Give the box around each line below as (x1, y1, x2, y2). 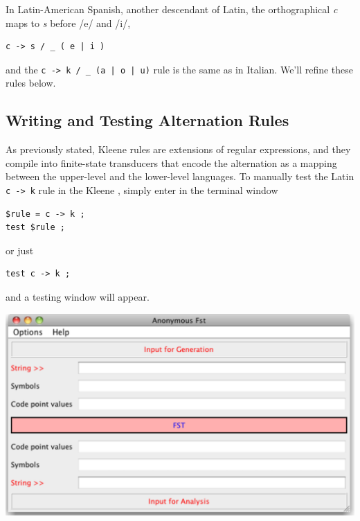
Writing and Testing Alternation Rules (6, 109, 289, 131)
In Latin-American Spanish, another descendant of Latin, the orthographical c (6, 2, 338, 16)
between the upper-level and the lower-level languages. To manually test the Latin (6, 169, 354, 184)
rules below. (6, 76, 56, 90)
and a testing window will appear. (6, 290, 150, 304)
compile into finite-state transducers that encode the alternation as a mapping (6, 155, 337, 170)
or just (6, 242, 34, 257)
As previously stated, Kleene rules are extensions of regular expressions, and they (6, 142, 351, 157)
